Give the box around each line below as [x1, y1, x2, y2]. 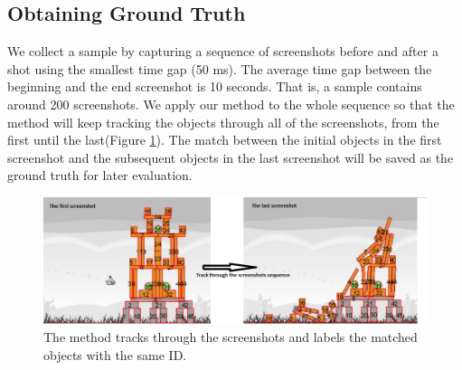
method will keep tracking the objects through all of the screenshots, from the [7, 112, 439, 131]
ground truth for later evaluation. [7, 166, 193, 185]
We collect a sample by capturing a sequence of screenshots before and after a [7, 42, 438, 61]
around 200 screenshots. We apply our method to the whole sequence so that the [7, 94, 455, 113]
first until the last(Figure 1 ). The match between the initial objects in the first [7, 130, 442, 149]
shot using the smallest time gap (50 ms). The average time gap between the [7, 59, 432, 78]
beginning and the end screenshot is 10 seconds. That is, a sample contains [7, 77, 422, 96]
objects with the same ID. [43, 345, 187, 364]
